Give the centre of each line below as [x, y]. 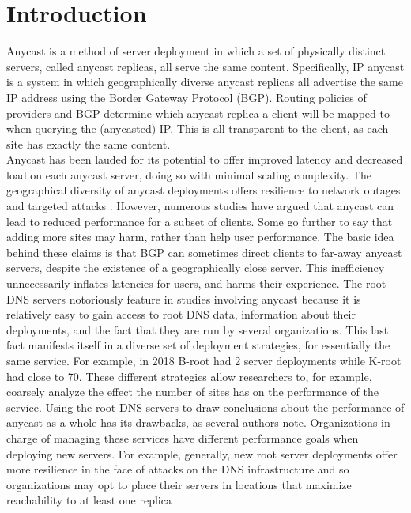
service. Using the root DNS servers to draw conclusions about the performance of [205, 407]
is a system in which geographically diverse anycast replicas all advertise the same [205, 82]
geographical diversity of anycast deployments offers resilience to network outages [204, 190]
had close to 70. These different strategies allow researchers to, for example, [189, 376]
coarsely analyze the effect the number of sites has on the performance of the [192, 392]
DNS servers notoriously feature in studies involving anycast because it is [184, 298]
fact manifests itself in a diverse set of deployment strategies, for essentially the [198, 345]
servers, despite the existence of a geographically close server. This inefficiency [196, 268]
